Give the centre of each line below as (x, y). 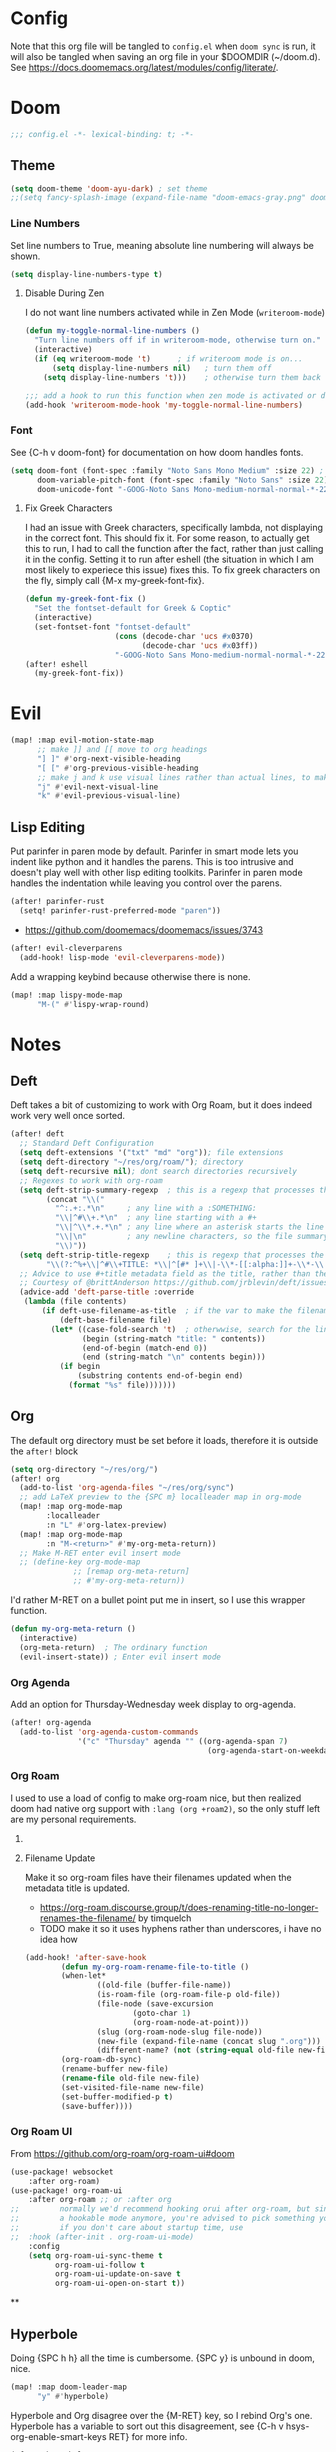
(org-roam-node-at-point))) (191, 2022)
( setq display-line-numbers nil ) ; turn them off (161, 368)
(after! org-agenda (51, 1722)
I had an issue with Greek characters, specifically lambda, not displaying (173, 528)
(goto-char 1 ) (162, 2013)
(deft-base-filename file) (115, 1320)
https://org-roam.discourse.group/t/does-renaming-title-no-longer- (179, 1907)
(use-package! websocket (62, 2172)
